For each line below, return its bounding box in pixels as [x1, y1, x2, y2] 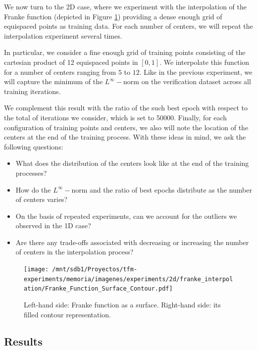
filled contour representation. [24, 309, 111, 319]
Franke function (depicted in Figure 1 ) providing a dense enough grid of [4, 11, 222, 21]
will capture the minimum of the [4, 76, 103, 87]
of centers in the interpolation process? [15, 247, 134, 257]
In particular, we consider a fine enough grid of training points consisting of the [4, 47, 246, 57]
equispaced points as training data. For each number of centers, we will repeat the [4, 21, 253, 31]
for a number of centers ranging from [4, 66, 116, 77]
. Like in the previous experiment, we [139, 66, 253, 77]
